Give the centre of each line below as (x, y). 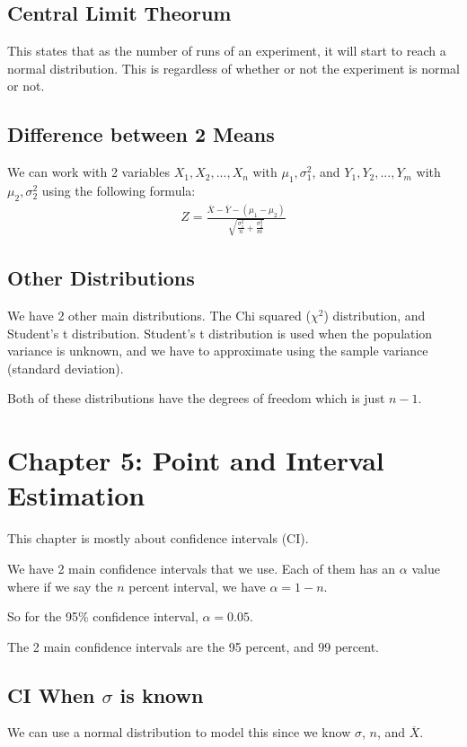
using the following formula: (119, 190)
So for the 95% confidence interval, (103, 616)
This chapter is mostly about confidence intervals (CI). (158, 538)
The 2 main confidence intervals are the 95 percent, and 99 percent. (193, 646)
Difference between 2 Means (141, 134)
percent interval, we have (197, 586)
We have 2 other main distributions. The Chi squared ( (159, 316)
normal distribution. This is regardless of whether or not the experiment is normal (234, 68)
